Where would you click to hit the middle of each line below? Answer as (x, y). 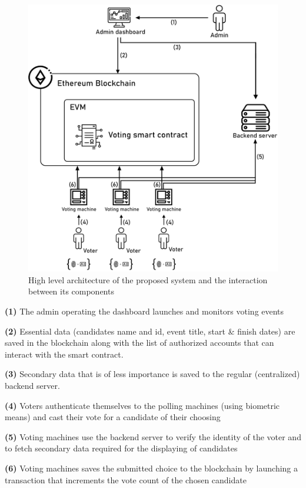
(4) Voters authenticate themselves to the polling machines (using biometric (142, 405)
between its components (71, 291)
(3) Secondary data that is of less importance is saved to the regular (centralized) (152, 374)
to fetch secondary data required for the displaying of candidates (121, 448)
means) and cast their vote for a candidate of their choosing (113, 417)
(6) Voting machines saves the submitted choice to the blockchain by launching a (152, 468)
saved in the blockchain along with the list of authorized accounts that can (139, 343)
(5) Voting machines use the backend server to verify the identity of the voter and (153, 436)
